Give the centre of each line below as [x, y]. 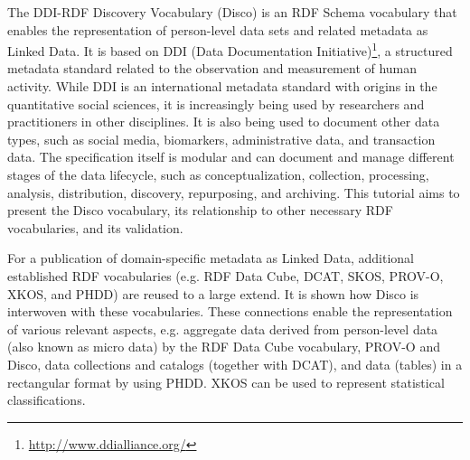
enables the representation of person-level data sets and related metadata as [218, 29]
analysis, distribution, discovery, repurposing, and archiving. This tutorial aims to [234, 192]
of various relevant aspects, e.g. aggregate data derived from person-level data [223, 329]
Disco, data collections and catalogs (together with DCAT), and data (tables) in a [235, 364]
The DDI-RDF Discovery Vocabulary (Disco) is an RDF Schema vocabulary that [232, 12]
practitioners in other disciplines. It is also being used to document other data [224, 122]
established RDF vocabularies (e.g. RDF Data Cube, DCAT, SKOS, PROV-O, [226, 275]
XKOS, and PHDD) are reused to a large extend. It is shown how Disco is [213, 293]
